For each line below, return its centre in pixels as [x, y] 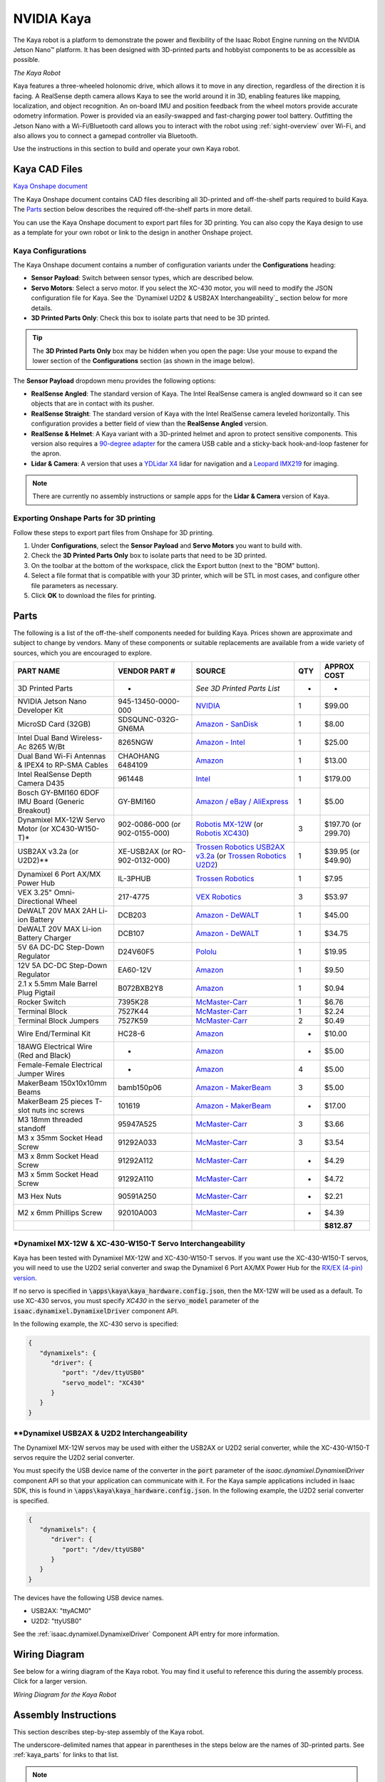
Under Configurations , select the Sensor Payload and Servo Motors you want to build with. [166, 546]
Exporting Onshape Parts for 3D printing [84, 518]
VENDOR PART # [147, 671]
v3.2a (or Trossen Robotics [241, 856]
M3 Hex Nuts [40, 1196]
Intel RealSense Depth [55, 775]
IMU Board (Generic [51, 802]
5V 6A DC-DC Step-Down [61, 947]
